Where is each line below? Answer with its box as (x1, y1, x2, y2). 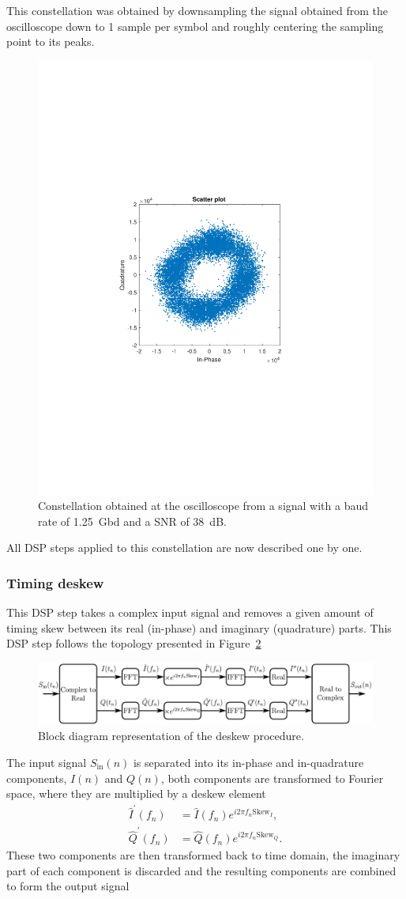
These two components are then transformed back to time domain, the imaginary (6, 847, 400, 863)
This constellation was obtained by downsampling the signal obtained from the (6, 2, 389, 18)
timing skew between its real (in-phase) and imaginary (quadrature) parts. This (6, 619, 392, 636)
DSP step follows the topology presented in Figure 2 (6, 635, 261, 652)
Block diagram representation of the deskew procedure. (38, 727, 304, 744)
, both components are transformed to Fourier (160, 769, 384, 786)
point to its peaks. (6, 33, 95, 50)
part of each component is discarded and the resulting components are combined (6, 862, 397, 878)
